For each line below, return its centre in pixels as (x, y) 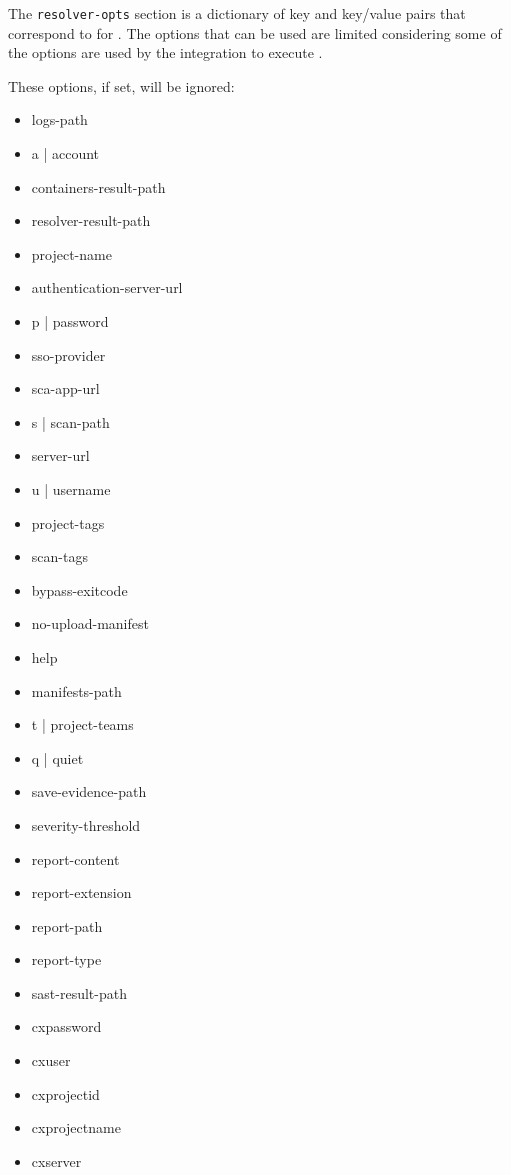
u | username (71, 488)
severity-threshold (86, 824)
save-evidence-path (89, 791)
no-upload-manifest (90, 623)
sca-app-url (65, 388)
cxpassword (66, 1026)
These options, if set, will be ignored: (121, 85)
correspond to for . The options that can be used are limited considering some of (255, 32)
